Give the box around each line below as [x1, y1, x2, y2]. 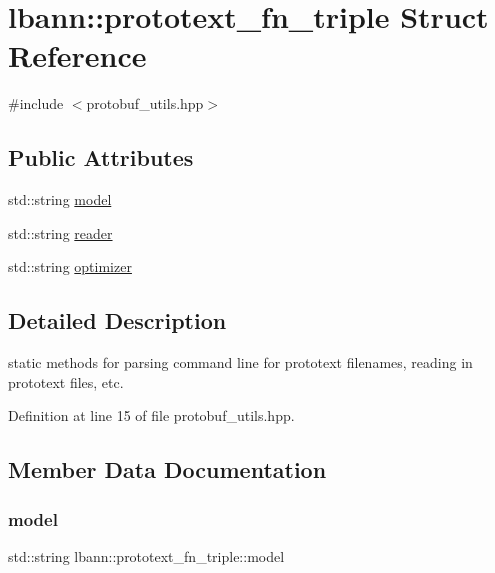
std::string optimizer [8, 256, 132, 277]
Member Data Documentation [8, 454, 327, 485]
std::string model [8, 189, 112, 210]
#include [8, 93, 64, 114]
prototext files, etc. [8, 371, 124, 392]
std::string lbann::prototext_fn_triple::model [8, 545, 285, 566]
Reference [8, 35, 147, 76]
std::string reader [8, 222, 113, 243]
